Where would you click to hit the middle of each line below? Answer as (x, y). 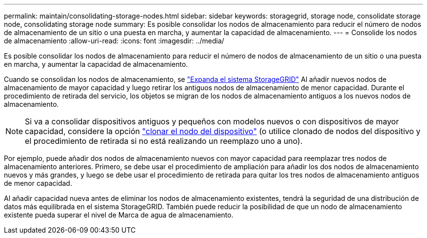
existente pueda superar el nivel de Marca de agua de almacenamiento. (119, 215)
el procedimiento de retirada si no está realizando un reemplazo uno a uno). (164, 141)
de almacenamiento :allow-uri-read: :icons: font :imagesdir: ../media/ (114, 41)
